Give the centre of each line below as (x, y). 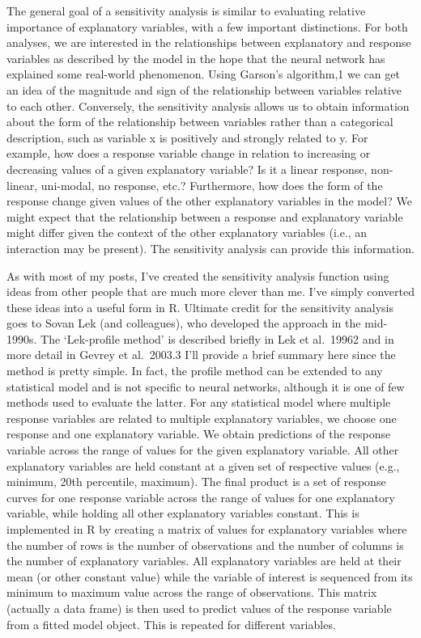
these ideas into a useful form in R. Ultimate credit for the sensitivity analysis (200, 307)
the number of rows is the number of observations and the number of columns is (205, 545)
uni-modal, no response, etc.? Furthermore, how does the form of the (212, 185)
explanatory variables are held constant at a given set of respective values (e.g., (203, 465)
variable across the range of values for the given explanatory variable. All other (203, 450)
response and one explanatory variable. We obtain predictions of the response (199, 434)
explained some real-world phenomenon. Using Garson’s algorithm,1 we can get (203, 74)
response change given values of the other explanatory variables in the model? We (209, 201)
